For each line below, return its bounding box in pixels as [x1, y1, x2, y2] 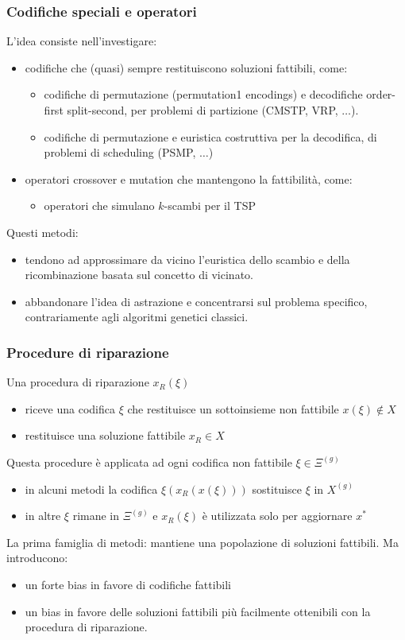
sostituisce [252, 480, 302, 497]
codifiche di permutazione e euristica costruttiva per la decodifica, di [44, 128, 377, 145]
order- [366, 86, 396, 103]
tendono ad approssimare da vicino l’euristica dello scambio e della [25, 250, 350, 267]
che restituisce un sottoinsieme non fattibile [127, 400, 339, 417]
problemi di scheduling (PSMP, [44, 144, 196, 161]
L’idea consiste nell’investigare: [6, 33, 157, 49]
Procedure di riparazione [6, 342, 169, 362]
